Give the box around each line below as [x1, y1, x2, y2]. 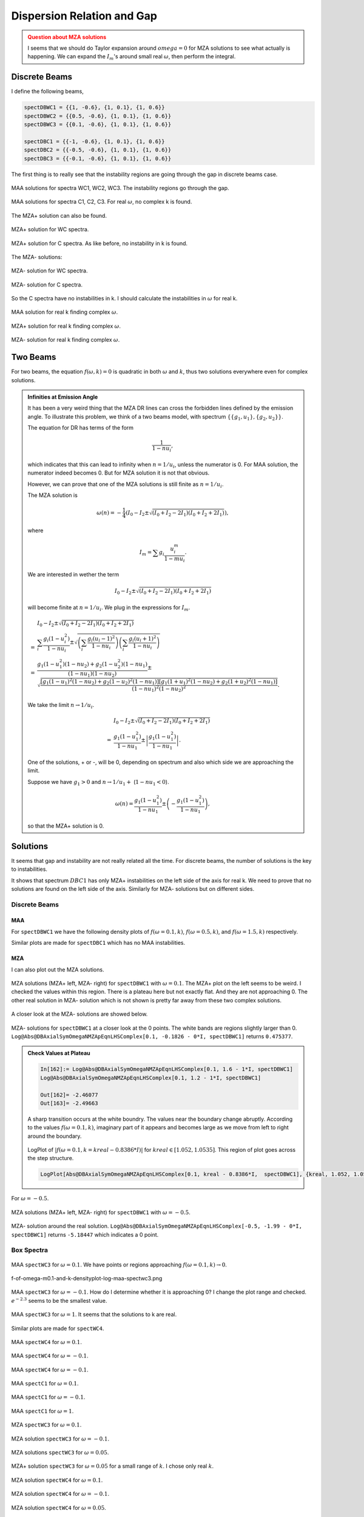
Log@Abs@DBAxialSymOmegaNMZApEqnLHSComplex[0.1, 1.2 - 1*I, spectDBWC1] [40, 1074, 261, 1081]
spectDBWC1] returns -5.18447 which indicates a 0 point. [11, 1231, 159, 1238]
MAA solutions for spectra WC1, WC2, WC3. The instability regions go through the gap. [11, 184, 230, 191]
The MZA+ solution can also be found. [11, 212, 107, 219]
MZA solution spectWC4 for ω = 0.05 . [11, 1504, 106, 1511]
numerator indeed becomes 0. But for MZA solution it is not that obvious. [27, 469, 210, 476]
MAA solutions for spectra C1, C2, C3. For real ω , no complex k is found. [11, 198, 192, 206]
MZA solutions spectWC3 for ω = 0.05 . [11, 1449, 109, 1456]
